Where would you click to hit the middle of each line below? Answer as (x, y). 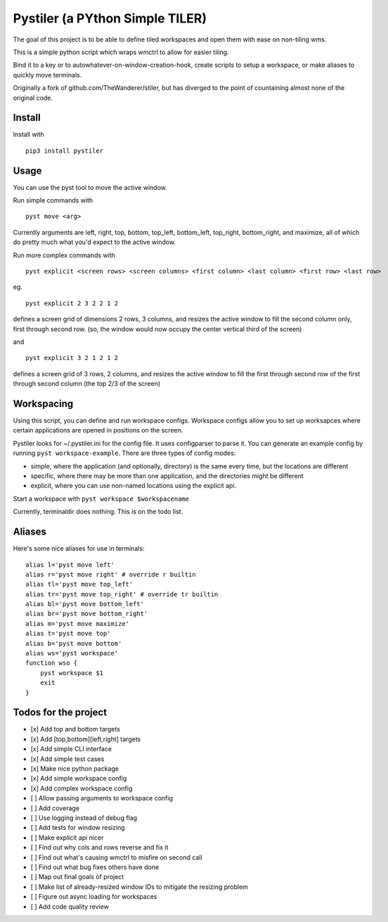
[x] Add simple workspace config (79, 779)
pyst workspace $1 (72, 673)
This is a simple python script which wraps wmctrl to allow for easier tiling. (121, 52)
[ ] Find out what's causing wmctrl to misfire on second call (117, 857)
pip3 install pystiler (65, 151)
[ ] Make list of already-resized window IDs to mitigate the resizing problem (140, 887)
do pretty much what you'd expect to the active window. (94, 242)
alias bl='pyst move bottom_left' (85, 604)
